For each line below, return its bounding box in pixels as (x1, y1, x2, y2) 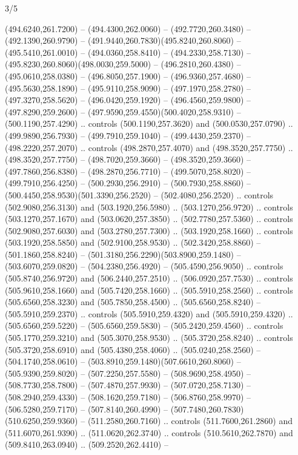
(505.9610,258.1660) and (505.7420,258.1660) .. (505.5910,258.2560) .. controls (5, 283, 293, 296)
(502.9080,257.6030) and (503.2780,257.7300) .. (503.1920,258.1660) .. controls (5, 224, 293, 237)
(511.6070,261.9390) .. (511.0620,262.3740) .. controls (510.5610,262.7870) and (5, 426, 293, 439)
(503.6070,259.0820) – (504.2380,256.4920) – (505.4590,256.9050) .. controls (5, 260, 283, 272)
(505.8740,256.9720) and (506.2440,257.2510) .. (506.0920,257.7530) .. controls (5, 272, 293, 285)
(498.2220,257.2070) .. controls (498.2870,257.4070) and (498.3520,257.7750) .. (5, 141, 293, 153)
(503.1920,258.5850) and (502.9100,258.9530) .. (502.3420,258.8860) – (5, 236, 261, 249)
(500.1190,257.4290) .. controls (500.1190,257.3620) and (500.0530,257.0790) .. (5, 117, 293, 130)
